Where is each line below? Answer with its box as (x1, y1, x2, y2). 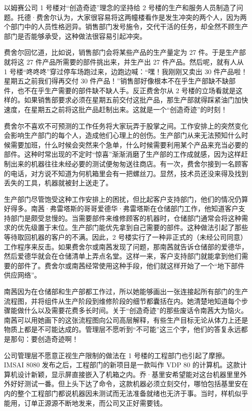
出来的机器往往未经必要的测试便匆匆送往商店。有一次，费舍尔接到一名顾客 (10, 158, 248, 168)
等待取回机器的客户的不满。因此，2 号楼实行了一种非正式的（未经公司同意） (4, 232, 247, 242)
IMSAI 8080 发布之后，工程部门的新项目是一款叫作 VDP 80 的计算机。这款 (4, 360, 240, 370)
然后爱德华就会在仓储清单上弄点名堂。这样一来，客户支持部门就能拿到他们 (4, 251, 241, 261)
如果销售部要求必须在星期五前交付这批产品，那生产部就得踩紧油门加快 (24, 95, 248, 105)
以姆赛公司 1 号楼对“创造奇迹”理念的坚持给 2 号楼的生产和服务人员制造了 (4, 2, 236, 12)
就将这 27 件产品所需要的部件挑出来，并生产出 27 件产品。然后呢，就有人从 (4, 56, 244, 66)
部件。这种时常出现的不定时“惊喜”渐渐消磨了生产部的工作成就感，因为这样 (4, 149, 241, 159)
